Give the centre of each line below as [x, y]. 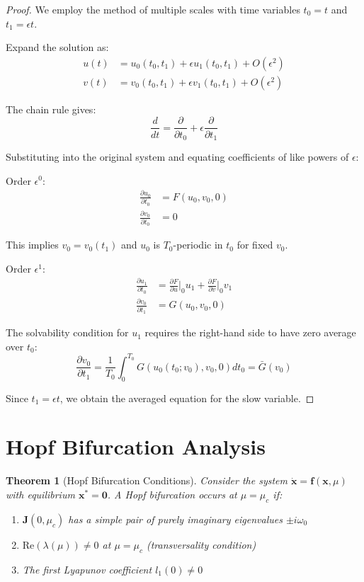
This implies [32, 245]
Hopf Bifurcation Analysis [136, 446]
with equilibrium [40, 494]
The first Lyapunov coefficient [87, 569]
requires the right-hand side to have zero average [250, 332]
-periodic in [198, 245]
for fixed [255, 245]
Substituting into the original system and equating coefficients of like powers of [177, 156]
